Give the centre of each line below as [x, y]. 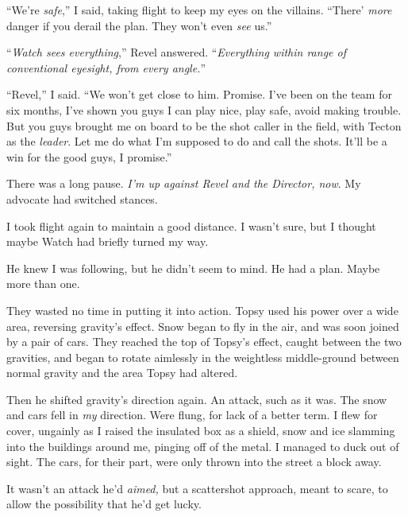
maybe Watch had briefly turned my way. [108, 241]
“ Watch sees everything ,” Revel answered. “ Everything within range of [176, 52]
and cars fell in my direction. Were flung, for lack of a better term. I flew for [192, 415]
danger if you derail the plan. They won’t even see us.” [139, 25]
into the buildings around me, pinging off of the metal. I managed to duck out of [203, 446]
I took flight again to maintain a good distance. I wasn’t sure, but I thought [191, 225]
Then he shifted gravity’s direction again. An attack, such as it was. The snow [197, 399]
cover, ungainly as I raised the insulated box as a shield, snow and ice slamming [201, 431]
